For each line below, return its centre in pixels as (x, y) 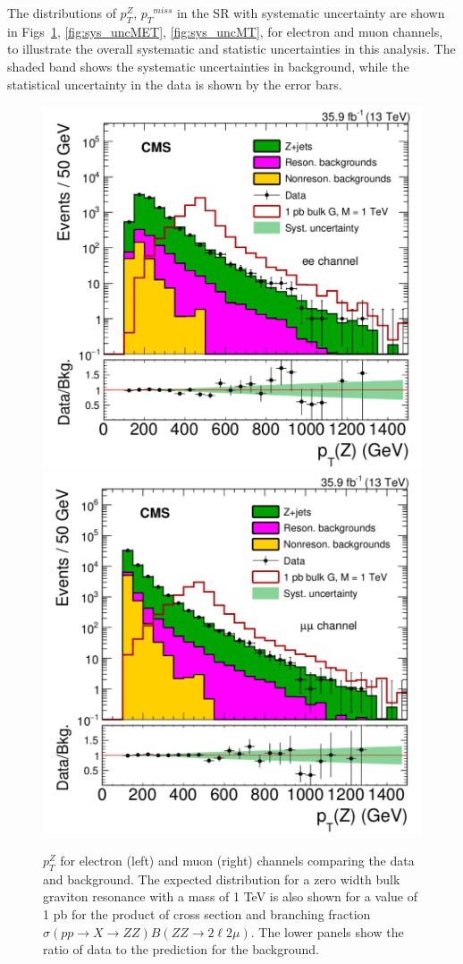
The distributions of (62, 13)
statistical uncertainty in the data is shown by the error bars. (175, 84)
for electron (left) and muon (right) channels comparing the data (237, 860)
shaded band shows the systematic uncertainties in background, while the (208, 66)
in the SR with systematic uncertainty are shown (311, 13)
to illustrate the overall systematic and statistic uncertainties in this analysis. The (231, 49)
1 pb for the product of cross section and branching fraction (207, 913)
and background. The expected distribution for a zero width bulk (222, 879)
